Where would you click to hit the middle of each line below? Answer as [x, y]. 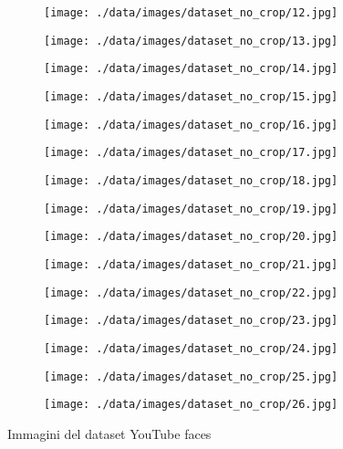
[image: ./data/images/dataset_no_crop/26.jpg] [191, 405]
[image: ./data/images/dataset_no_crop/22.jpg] [191, 292]
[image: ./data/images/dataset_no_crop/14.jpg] [191, 69]
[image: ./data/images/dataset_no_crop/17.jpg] [191, 153]
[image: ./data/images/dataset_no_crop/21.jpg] [191, 264]
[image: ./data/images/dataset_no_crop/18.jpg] [191, 180]
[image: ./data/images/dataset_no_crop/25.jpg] [191, 376]
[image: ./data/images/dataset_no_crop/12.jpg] [191, 13]
